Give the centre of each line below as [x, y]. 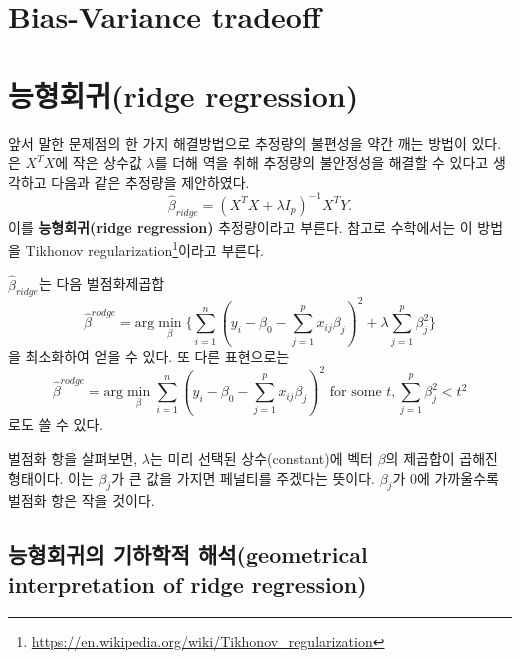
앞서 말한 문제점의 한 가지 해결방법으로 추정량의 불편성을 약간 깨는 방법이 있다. [255, 142]
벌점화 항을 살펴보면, [73, 458]
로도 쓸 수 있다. [56, 424]
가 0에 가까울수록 [445, 477]
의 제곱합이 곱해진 [441, 458]
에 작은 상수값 [98, 162]
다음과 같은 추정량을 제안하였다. [150, 181]
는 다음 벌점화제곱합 [101, 283]
